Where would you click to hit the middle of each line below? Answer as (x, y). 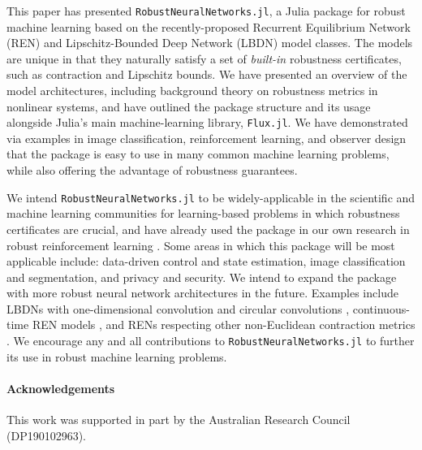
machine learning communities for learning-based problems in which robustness (203, 213)
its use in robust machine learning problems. (117, 356)
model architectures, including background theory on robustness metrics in (192, 91)
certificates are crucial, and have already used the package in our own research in (208, 229)
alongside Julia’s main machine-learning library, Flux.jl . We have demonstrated (207, 122)
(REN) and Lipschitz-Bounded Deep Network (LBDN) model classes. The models (210, 43)
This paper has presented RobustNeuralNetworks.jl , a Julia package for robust (206, 11)
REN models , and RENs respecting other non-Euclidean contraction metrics (224, 325)
